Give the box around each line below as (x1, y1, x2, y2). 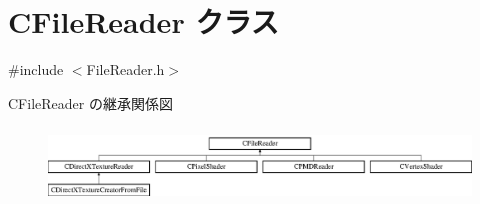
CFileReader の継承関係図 (8, 92, 173, 113)
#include (8, 59, 64, 80)
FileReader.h (86, 59, 165, 80)
